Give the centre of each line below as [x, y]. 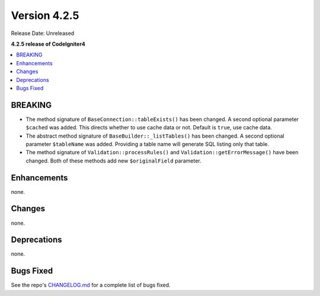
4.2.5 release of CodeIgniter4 [48, 44]
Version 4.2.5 [45, 15]
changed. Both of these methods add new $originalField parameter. [113, 161]
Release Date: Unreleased [43, 33]
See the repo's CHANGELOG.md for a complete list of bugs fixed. [91, 285]
